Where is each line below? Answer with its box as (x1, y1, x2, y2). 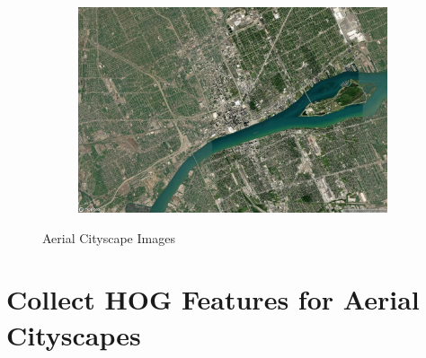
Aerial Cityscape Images (42, 228, 175, 247)
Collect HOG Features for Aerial (6, 281, 420, 318)
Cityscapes (6, 316, 141, 353)
